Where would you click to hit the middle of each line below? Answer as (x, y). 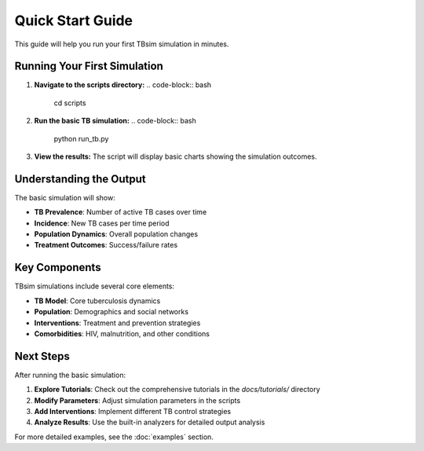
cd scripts (70, 103)
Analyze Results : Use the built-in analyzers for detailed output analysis (150, 422)
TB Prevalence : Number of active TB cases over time (121, 212)
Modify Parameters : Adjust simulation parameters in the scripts (137, 400)
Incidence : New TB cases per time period (102, 223)
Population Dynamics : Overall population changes (116, 234)
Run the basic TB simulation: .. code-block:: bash (115, 121)
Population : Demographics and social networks (111, 312)
